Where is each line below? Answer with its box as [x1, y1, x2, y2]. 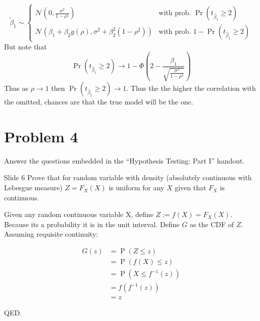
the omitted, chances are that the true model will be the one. [4, 96, 193, 107]
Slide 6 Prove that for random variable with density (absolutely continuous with [4, 172, 252, 183]
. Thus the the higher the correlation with [126, 83, 256, 93]
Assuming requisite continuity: [4, 229, 98, 239]
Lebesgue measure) [4, 182, 63, 193]
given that [175, 182, 206, 193]
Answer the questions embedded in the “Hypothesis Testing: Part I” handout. [4, 155, 245, 166]
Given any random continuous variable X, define [4, 209, 153, 220]
